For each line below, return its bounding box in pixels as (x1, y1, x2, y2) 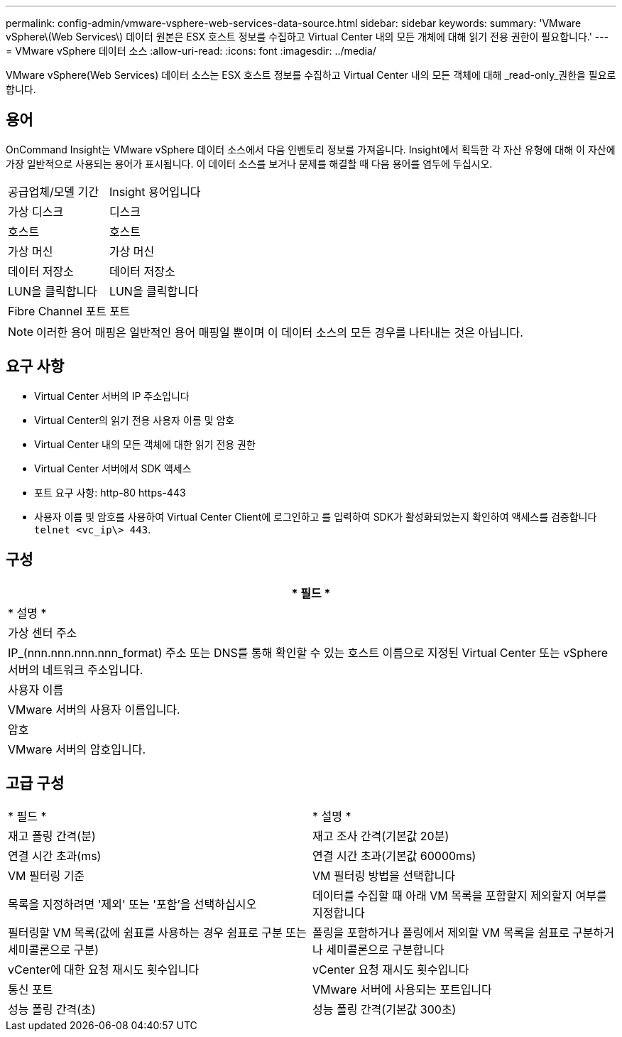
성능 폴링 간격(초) (8, 1002, 96, 1017)
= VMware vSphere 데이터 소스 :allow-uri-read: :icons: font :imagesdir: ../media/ (6, 45, 376, 57)
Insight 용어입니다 (109, 184, 201, 199)
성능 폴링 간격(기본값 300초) (312, 1002, 457, 1017)
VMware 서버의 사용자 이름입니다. (8, 702, 180, 717)
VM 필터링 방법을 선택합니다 (312, 869, 455, 884)
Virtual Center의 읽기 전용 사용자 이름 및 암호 (34, 413, 235, 426)
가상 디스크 (8, 204, 64, 219)
